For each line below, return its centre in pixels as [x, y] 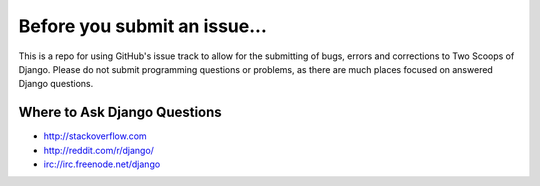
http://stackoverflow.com [95, 136]
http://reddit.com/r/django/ [99, 150]
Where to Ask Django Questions [120, 112]
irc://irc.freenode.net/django [102, 164]
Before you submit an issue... [142, 26]
